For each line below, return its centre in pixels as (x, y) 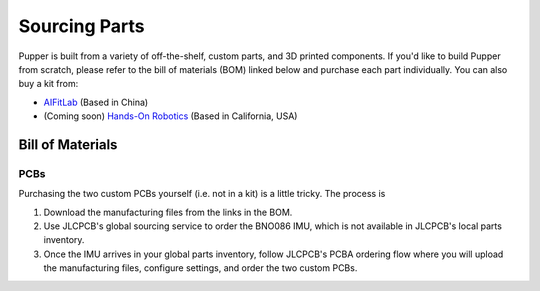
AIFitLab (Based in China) (96, 102)
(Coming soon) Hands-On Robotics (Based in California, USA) (170, 116)
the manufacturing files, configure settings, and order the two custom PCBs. (200, 268)
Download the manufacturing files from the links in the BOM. (168, 212)
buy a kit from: (48, 84)
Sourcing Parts (81, 26)
